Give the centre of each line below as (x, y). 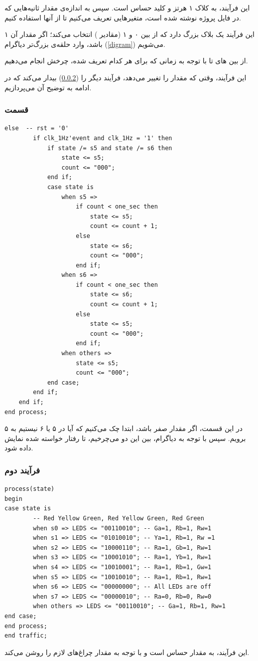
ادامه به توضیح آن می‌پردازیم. (48, 87)
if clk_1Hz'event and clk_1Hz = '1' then (103, 138)
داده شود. (19, 448)
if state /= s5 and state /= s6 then (110, 148)
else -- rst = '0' (37, 128)
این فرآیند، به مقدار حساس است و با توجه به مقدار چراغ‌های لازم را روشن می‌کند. (127, 652)
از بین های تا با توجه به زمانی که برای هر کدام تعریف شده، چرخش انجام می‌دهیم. (126, 61)
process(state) (30, 489)
